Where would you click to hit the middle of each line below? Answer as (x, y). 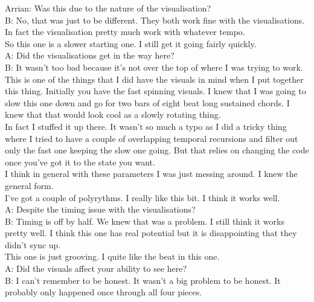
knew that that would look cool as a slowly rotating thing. (113, 114)
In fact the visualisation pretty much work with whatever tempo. (125, 32)
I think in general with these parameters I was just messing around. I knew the (151, 174)
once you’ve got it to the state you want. (80, 162)
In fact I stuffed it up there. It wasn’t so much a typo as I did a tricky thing (146, 126)
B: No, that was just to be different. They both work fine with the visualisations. (155, 20)
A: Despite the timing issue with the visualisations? (100, 209)
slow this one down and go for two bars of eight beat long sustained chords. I (147, 102)
